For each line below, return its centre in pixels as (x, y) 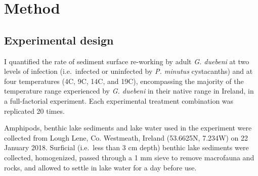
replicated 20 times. (34, 111)
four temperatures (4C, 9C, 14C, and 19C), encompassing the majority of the (124, 81)
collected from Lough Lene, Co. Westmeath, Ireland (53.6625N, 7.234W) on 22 (126, 137)
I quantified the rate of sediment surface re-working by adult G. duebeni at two (127, 61)
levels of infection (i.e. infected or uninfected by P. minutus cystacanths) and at (128, 71)
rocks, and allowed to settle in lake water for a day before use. (100, 167)
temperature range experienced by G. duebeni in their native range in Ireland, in (129, 91)
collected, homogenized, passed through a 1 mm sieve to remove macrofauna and (129, 157)
